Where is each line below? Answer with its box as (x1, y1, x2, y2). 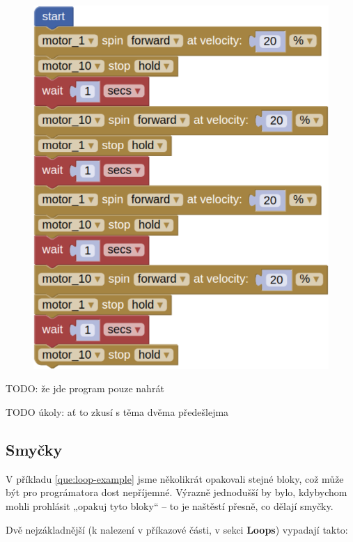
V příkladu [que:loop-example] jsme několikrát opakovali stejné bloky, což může (6, 471, 344, 486)
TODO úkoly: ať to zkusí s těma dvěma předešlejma (6, 404, 229, 419)
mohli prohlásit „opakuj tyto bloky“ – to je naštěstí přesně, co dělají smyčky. (6, 498, 334, 513)
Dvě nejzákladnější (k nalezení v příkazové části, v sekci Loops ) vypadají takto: (6, 522, 348, 536)
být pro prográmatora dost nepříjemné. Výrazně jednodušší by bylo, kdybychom (6, 485, 347, 500)
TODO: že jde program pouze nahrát (6, 381, 164, 396)
